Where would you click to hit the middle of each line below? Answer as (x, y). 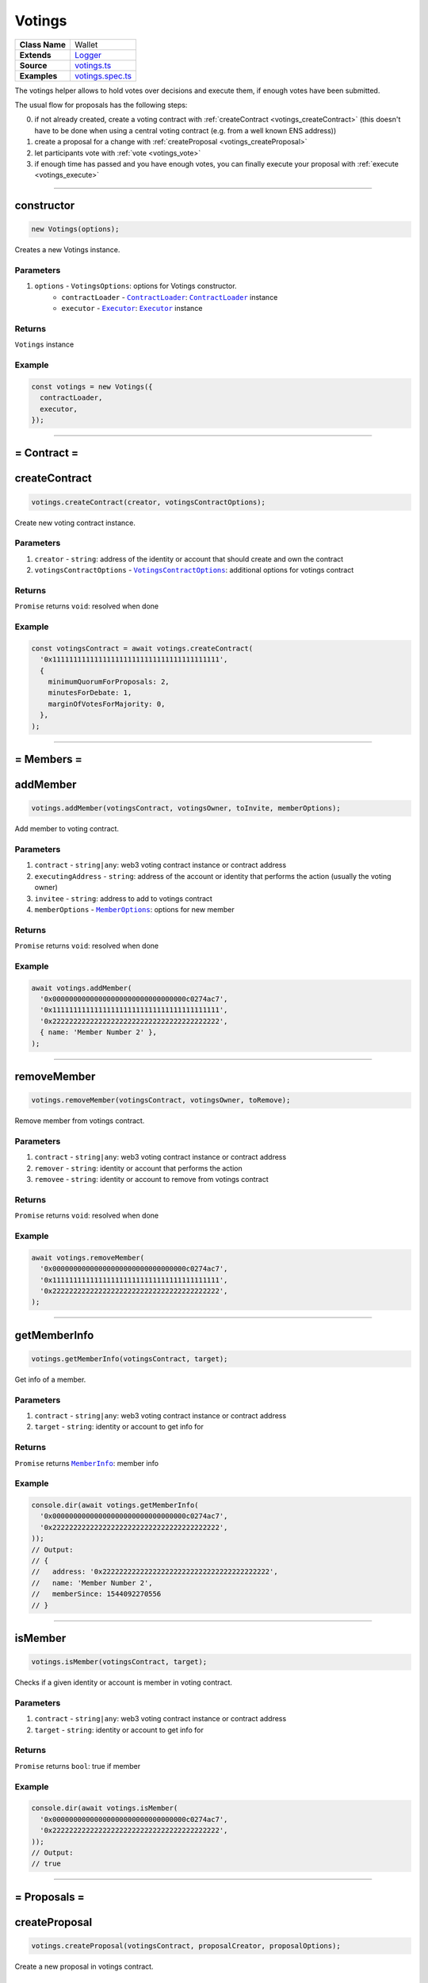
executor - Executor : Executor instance (132, 309)
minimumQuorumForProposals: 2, (109, 682)
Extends (35, 55)
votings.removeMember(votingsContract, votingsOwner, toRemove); (161, 1100)
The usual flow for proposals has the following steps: (101, 105)
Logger (88, 55)
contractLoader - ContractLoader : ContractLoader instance (170, 297)
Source (33, 65)
